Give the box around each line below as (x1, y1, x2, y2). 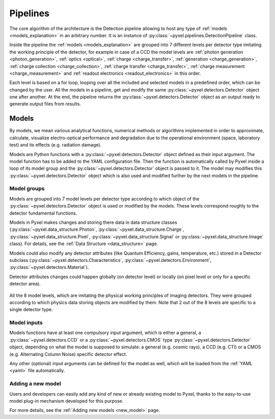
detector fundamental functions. (9, 210, 77, 216)
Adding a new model (9, 380, 61, 387)
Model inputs (9, 319, 43, 326)
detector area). (9, 281, 41, 287)
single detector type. (9, 307, 53, 313)
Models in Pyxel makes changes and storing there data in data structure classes (9, 219, 178, 226)
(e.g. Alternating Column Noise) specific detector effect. (9, 351, 127, 357)
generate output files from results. (9, 101, 81, 107)
